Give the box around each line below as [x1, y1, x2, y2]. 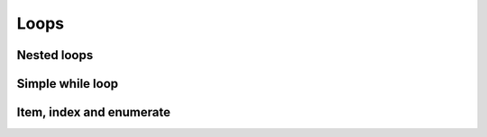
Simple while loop [16, 76, 119, 91]
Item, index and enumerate [16, 105, 171, 120]
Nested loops [16, 47, 94, 63]
